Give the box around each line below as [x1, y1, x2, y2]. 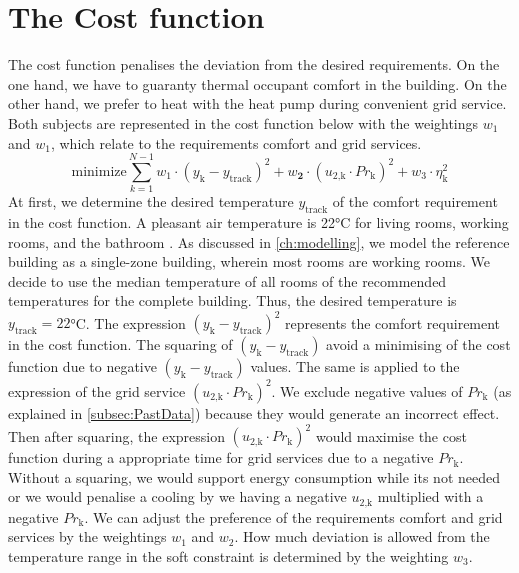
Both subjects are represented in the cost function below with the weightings [8, 112, 479, 133]
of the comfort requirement [332, 191, 498, 212]
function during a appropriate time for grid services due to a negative [8, 447, 434, 468]
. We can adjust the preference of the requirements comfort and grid [84, 506, 503, 527]
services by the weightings [8, 526, 167, 547]
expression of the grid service [8, 380, 186, 401]
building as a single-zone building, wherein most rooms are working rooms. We [8, 251, 491, 272]
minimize [71, 164, 127, 179]
